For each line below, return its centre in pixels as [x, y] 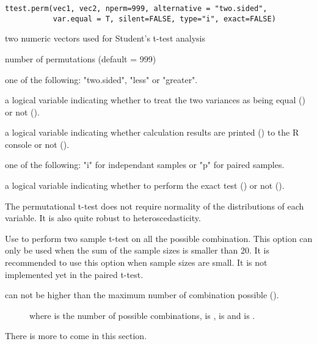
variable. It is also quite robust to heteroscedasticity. [103, 218]
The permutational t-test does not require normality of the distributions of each [155, 206]
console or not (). [37, 144]
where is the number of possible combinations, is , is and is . [142, 315]
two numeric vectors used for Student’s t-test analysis [105, 38]
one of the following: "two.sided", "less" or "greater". [101, 79]
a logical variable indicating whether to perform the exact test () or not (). [145, 185]
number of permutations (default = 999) [81, 58]
